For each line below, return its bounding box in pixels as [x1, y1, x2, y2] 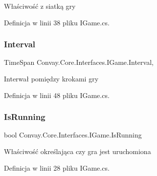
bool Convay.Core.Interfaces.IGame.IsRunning [4, 130, 142, 140]
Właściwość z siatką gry [4, 1, 76, 11]
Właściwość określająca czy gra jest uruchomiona [4, 146, 151, 156]
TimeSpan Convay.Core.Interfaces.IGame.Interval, [4, 57, 154, 67]
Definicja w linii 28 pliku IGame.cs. [4, 162, 110, 173]
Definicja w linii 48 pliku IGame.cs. [4, 90, 110, 100]
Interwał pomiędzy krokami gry [4, 74, 99, 83]
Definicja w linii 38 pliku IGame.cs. [4, 17, 110, 27]
